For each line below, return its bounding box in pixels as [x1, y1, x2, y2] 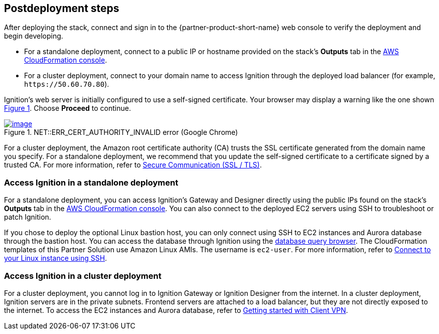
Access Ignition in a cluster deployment [4, 270, 162, 281]
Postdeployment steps [4, 2, 119, 15]
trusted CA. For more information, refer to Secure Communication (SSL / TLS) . [4, 160, 262, 170]
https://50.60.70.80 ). [24, 80, 109, 89]
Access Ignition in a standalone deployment [4, 177, 179, 188]
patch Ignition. [4, 213, 51, 222]
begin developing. [4, 32, 63, 41]
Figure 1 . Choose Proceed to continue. [4, 104, 131, 113]
